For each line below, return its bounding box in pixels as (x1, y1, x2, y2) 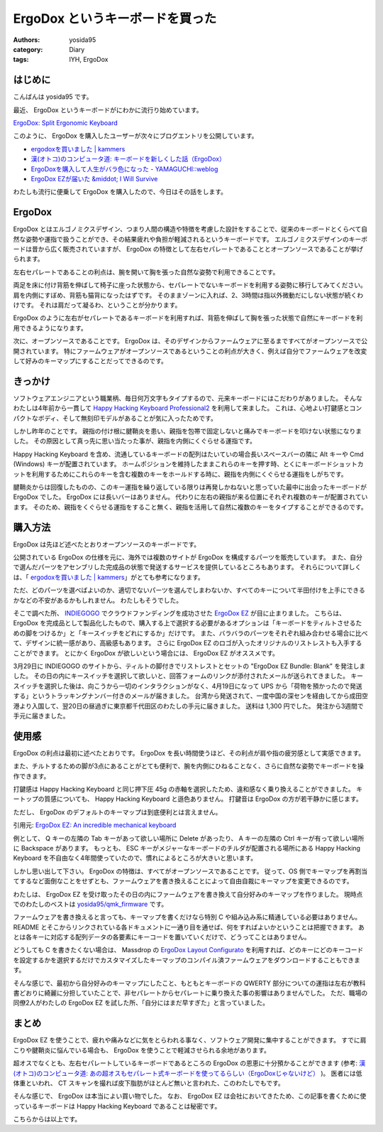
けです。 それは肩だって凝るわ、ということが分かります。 (13, 301, 182, 309)
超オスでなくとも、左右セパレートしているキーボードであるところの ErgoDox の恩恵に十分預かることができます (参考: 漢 (13, 1059, 366, 1067)
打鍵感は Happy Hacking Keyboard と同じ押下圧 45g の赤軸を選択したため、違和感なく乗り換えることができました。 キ (13, 785, 363, 793)
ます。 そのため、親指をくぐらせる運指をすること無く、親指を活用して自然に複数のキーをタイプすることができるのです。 (13, 502, 368, 511)
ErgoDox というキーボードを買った (13, 11, 217, 26)
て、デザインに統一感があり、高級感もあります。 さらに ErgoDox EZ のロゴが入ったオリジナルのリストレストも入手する (13, 639, 362, 647)
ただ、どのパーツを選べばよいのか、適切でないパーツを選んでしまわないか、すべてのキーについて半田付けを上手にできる (13, 586, 365, 595)
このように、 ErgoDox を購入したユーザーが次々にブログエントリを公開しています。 (13, 131, 258, 140)
